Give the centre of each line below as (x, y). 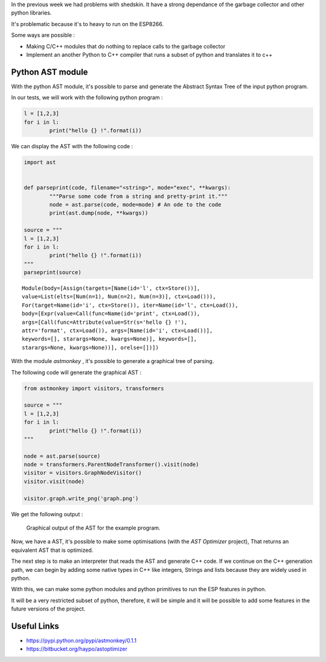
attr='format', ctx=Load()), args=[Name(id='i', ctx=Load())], (117, 331)
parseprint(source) (53, 273)
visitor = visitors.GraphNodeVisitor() (83, 473)
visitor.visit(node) (54, 481)
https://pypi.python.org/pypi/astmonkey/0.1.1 (81, 641)
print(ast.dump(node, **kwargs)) (99, 213)
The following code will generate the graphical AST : (76, 372)
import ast (40, 162)
